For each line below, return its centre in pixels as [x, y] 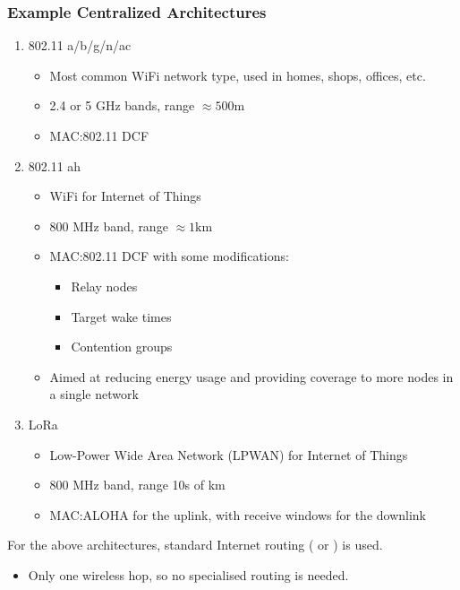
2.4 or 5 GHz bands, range [122, 105]
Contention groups [122, 347]
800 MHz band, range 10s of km [137, 485]
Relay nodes [104, 286]
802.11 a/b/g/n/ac [80, 45]
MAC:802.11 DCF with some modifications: [169, 256]
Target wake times [121, 316]
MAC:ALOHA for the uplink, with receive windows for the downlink [238, 514]
